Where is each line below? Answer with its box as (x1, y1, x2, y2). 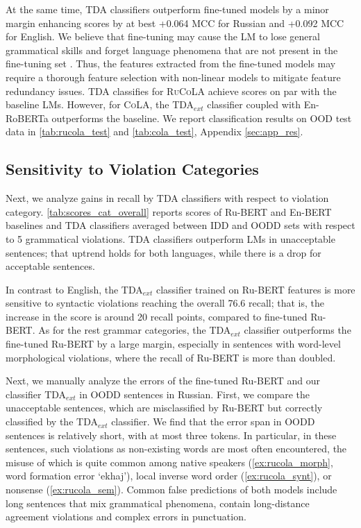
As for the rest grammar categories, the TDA (38, 323, 231, 337)
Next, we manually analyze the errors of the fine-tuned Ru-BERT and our (6, 373, 320, 388)
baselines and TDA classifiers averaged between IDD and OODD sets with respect (6, 218, 355, 232)
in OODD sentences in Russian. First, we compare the (79, 386, 310, 401)
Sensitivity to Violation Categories (6, 158, 259, 180)
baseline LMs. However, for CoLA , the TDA (6, 97, 194, 112)
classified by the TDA (6, 414, 98, 429)
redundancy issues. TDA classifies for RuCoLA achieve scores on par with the (6, 83, 337, 98)
